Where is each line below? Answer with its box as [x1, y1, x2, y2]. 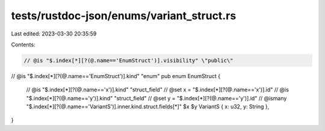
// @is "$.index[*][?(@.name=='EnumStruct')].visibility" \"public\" [23, 57, 234, 64]
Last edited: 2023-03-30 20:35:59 [11, 30, 97, 37]
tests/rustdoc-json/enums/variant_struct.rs [11, 9, 237, 22]
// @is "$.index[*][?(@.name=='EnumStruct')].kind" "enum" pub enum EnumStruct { [11, 72, 221, 79]
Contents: [11, 41, 36, 48]
